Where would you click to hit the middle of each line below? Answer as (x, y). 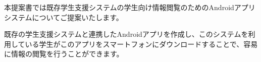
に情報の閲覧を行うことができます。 (64, 54)
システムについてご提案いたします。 (64, 17)
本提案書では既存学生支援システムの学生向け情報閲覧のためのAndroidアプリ (130, 7)
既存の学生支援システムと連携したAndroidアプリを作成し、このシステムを (126, 34)
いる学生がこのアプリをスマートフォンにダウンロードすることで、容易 (141, 44)
